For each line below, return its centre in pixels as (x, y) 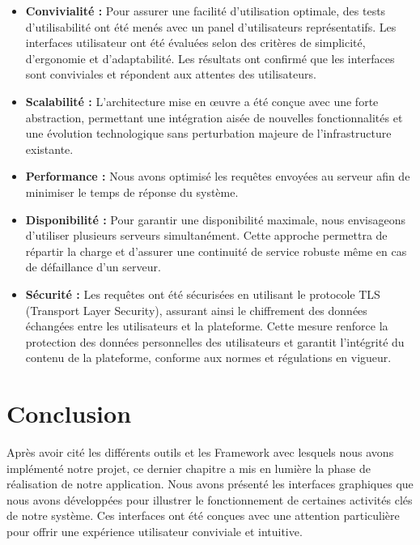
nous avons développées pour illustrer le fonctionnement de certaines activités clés (210, 499)
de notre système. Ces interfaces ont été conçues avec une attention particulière (203, 515)
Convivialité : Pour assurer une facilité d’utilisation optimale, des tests (206, 11)
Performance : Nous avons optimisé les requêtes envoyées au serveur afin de (218, 176)
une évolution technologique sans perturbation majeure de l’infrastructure (208, 133)
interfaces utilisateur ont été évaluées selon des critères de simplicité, (195, 43)
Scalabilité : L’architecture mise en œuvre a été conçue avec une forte (202, 101)
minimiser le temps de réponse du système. (132, 192)
